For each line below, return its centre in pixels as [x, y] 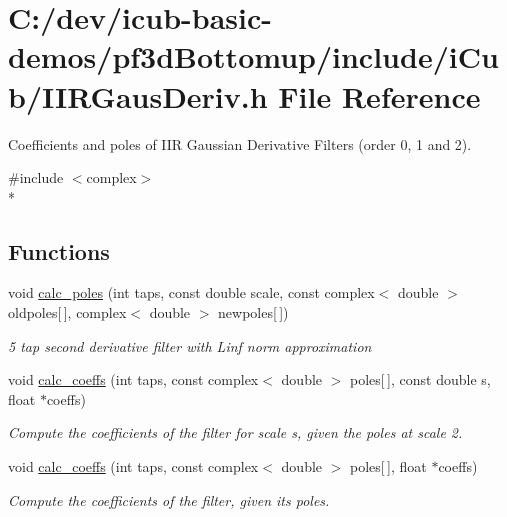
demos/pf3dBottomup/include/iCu [253, 56]
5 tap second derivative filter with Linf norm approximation [190, 345]
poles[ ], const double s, [420, 379]
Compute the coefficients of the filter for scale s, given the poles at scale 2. [235, 432]
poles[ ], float [388, 466]
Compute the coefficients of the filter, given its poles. [169, 499]
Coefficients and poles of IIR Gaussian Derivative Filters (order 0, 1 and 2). [240, 143]
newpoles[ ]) [253, 312]
